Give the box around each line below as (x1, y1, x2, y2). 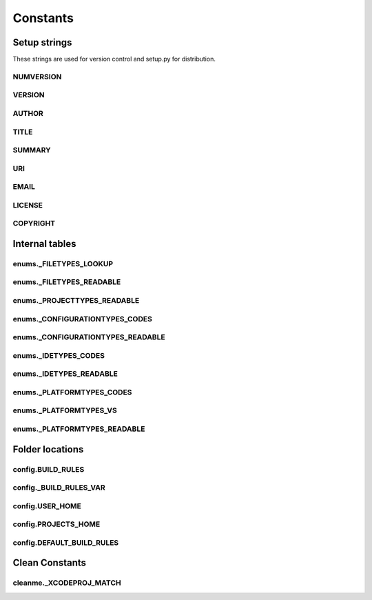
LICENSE (12, 200, 43, 210)
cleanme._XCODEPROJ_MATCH (12, 578, 121, 588)
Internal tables (12, 238, 76, 250)
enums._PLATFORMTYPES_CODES (12, 387, 132, 397)
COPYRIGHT (12, 219, 56, 228)
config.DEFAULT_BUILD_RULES (12, 538, 119, 548)
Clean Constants (12, 557, 86, 569)
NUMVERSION (12, 72, 62, 81)
